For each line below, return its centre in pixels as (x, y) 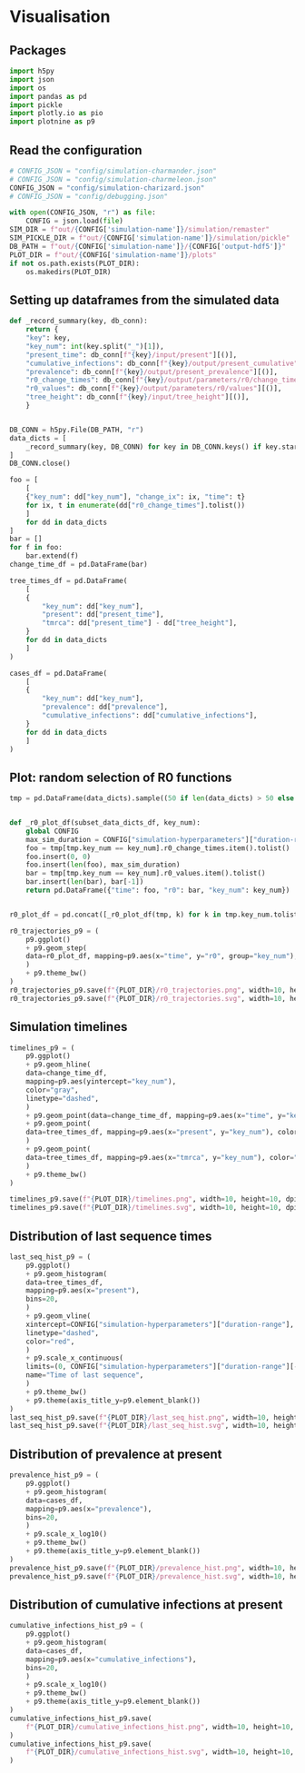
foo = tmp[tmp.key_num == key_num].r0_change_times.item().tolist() (158, 848)
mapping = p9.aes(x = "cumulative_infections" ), (111, 1659)
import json (32, 79)
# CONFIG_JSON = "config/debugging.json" (89, 196)
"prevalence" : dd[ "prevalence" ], (105, 707)
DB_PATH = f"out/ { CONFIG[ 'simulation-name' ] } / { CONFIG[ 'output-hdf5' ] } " (148, 246)
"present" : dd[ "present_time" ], (103, 615)
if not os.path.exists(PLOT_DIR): (75, 263)
